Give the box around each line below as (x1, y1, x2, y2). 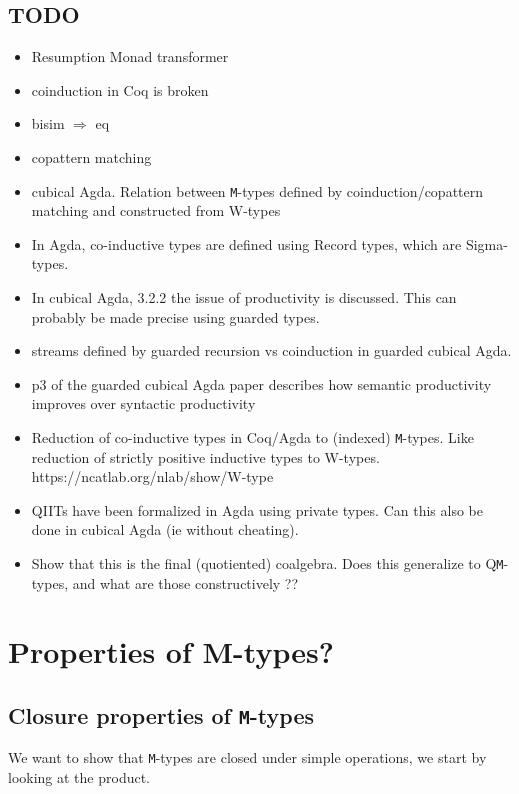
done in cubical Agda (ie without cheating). (31, 519, 299, 540)
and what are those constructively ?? (72, 572, 299, 593)
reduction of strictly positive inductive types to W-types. (31, 446, 380, 467)
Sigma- (465, 233, 508, 254)
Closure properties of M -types (8, 700, 314, 731)
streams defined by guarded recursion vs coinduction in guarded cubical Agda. (31, 340, 512, 361)
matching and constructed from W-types (31, 200, 281, 221)
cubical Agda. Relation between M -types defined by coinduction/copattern (31, 180, 484, 201)
